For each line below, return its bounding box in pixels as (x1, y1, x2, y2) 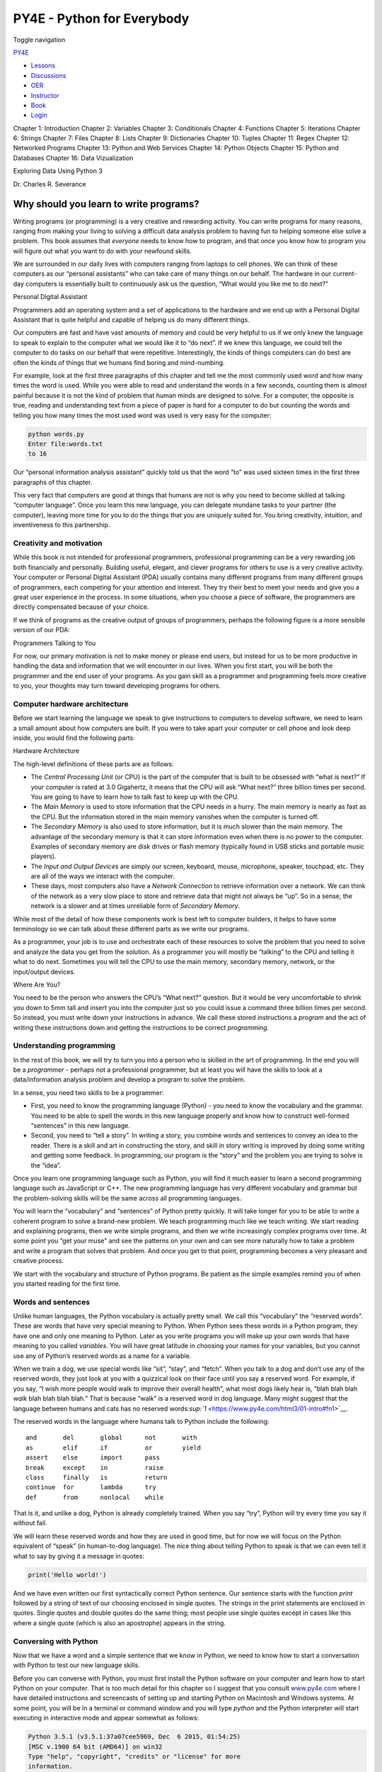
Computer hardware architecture (13, 699, 129, 709)
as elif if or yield (25, 1443, 202, 1452)
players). (30, 852, 57, 860)
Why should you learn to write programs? (13, 198, 199, 211)
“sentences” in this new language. (30, 1121, 131, 1130)
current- (332, 269, 357, 278)
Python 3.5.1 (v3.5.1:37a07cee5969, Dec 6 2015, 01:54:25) (28, 1733, 241, 1741)
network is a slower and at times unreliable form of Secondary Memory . (30, 902, 241, 910)
